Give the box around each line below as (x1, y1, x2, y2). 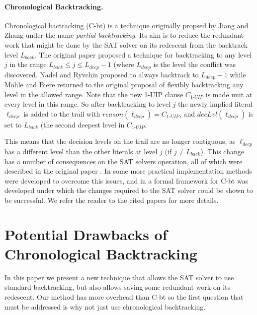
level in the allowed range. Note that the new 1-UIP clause (4, 89, 183, 99)
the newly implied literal (177, 99, 253, 109)
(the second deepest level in (40, 119, 125, 129)
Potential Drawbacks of (4, 224, 168, 244)
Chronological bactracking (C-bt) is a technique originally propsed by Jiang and (4, 20, 249, 30)
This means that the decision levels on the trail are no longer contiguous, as (4, 136, 236, 146)
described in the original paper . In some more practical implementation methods (4, 166, 252, 176)
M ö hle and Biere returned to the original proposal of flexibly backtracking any (4, 79, 244, 90)
